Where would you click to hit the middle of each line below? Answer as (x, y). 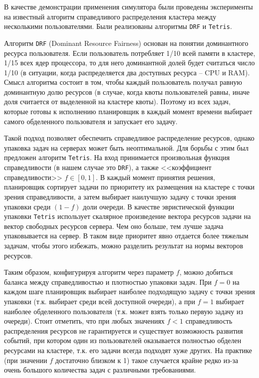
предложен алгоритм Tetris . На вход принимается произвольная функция (117, 157)
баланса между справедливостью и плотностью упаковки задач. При (108, 282)
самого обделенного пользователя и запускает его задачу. (91, 121)
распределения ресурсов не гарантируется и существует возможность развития (124, 330)
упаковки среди (27, 206)
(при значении (26, 360)
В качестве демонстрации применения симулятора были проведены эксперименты (129, 6)
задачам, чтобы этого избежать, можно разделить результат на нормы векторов (124, 245)
